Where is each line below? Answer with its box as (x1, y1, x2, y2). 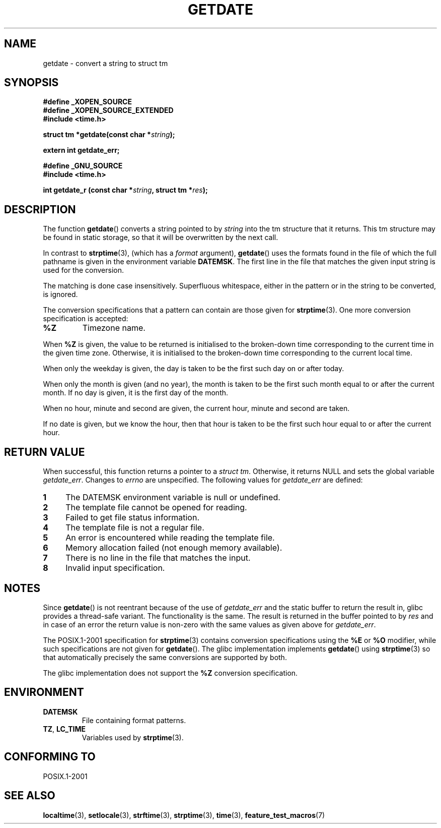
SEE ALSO (4, 789, 55, 802)
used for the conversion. (43, 266, 124, 275)
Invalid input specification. (65, 563, 165, 573)
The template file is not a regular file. (65, 522, 204, 533)
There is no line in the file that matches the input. (65, 553, 251, 563)
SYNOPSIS (4, 76, 59, 89)
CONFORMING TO (4, 750, 96, 763)
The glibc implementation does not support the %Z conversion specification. (43, 668, 298, 677)
